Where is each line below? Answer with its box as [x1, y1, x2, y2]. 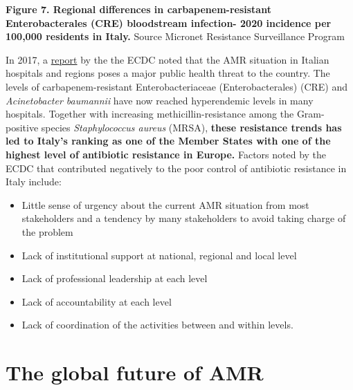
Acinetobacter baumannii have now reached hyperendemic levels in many [6, 93, 314, 107]
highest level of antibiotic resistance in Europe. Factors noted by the [6, 147, 327, 161]
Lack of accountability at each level [21, 294, 172, 308]
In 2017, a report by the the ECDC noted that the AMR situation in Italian [6, 52, 329, 66]
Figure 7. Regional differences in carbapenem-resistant [6, 2, 271, 16]
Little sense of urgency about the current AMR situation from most [21, 197, 309, 212]
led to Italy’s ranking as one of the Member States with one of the [6, 133, 331, 148]
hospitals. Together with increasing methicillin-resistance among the [6, 106, 294, 121]
